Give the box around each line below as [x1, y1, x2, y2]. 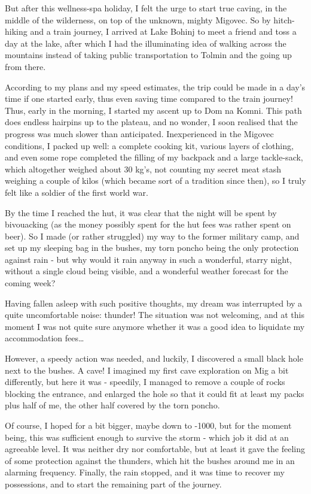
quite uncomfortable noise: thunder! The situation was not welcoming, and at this [5, 308, 304, 321]
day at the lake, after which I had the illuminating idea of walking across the [5, 37, 286, 49]
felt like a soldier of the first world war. [5, 186, 148, 198]
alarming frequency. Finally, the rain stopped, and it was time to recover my [5, 466, 285, 478]
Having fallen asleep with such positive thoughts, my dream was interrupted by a [5, 296, 303, 309]
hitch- [273, 13, 295, 26]
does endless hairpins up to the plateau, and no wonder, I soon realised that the [5, 116, 298, 128]
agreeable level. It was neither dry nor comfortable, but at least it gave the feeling [5, 443, 305, 455]
